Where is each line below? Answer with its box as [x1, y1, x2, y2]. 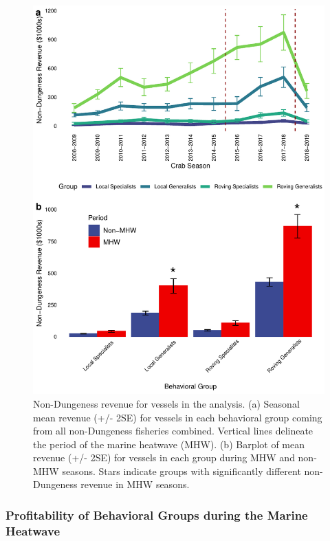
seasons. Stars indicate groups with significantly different [62, 463, 301, 478]
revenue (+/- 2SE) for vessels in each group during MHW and [33, 450, 295, 465]
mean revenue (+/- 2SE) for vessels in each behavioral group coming [33, 410, 322, 424]
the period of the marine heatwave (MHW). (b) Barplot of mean [33, 437, 305, 451]
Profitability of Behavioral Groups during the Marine [5, 507, 308, 523]
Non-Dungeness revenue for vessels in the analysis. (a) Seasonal [33, 396, 300, 410]
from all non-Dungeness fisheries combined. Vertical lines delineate [33, 423, 313, 438]
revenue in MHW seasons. [80, 477, 190, 492]
